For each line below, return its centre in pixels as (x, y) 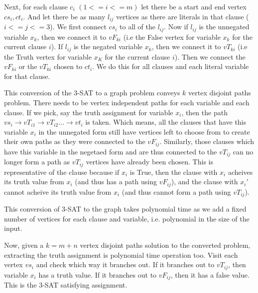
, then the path (204, 112)
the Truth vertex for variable (48, 56)
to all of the (137, 27)
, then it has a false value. (210, 274)
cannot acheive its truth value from (58, 191)
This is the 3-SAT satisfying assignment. (66, 285)
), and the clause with (204, 182)
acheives (240, 172)
